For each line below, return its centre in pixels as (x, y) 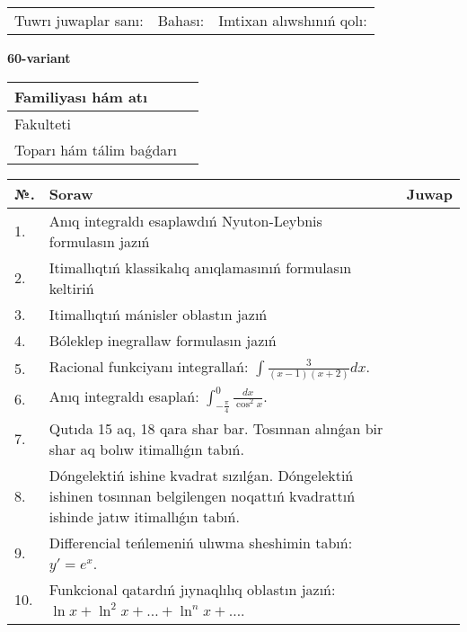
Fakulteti (43, 123)
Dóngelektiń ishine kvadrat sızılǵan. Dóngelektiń (201, 475)
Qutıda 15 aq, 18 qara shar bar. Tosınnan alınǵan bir (216, 428)
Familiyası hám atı (81, 96)
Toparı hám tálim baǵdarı (96, 149)
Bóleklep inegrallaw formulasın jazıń (163, 340)
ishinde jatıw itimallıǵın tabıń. (144, 516)
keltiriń (71, 288)
